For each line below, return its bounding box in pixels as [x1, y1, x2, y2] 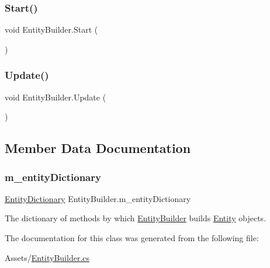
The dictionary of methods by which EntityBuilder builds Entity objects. [5, 212, 266, 224]
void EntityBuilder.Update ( [5, 91, 106, 103]
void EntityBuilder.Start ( [5, 23, 98, 36]
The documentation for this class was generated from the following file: [5, 232, 259, 243]
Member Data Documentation [5, 139, 191, 157]
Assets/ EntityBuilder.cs [5, 251, 90, 263]
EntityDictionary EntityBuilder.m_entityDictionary [5, 192, 191, 204]
